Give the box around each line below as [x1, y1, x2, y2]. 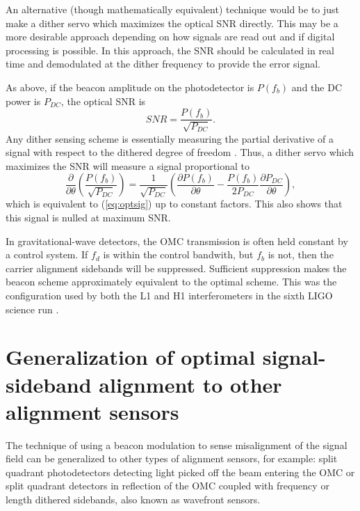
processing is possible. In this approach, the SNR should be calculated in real [6, 42, 334, 57]
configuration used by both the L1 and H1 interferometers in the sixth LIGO [6, 288, 333, 302]
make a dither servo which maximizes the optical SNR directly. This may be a [6, 15, 338, 30]
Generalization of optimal [6, 343, 256, 371]
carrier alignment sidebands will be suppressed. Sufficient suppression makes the [6, 260, 347, 275]
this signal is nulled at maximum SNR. [6, 210, 171, 224]
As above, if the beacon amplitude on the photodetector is [6, 79, 254, 94]
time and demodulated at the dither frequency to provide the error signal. [6, 56, 321, 71]
